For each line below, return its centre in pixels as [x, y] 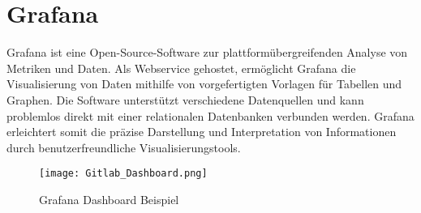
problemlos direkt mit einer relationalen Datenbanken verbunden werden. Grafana [210, 115]
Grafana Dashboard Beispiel [109, 199]
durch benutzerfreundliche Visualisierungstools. [124, 147]
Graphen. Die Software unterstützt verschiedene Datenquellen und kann [185, 99]
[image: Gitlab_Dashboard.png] [123, 174]
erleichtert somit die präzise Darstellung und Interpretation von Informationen [202, 132]
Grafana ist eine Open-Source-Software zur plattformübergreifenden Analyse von [207, 52]
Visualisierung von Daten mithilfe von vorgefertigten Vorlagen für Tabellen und [204, 84]
